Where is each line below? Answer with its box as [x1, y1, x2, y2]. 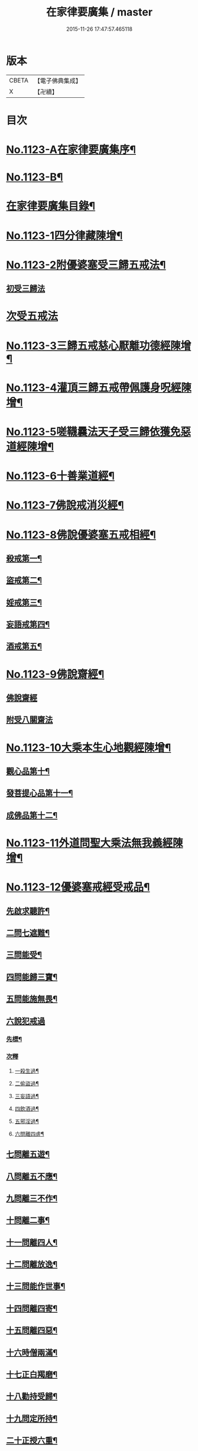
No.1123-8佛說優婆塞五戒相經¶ [6, 528, 157, 542]
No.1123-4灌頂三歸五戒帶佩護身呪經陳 [6, 381, 192, 394]
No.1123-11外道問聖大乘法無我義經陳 [6, 836, 183, 849]
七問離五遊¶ [6, 1149, 50, 1160]
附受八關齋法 [6, 715, 53, 725]
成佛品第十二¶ [6, 810, 58, 820]
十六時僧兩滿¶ [6, 1347, 58, 1357]
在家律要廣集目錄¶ [6, 199, 96, 213]
